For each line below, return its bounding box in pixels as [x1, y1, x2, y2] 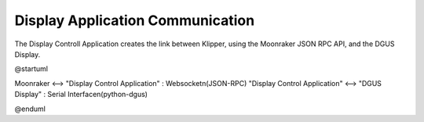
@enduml [14, 104, 46, 113]
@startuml [14, 64, 49, 74]
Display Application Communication [14, 12, 255, 29]
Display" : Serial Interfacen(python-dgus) [14, 90, 148, 99]
